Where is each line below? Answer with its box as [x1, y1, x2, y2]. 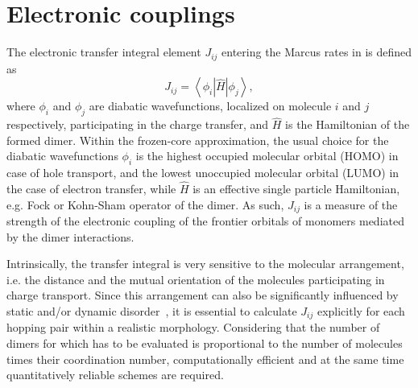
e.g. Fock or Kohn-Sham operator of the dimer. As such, [6, 196, 284, 213]
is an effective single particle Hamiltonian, [192, 180, 400, 196]
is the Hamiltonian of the [285, 116, 410, 133]
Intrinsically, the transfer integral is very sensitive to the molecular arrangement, [6, 255, 404, 272]
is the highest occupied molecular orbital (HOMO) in [135, 147, 399, 164]
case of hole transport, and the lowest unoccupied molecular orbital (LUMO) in [6, 164, 399, 181]
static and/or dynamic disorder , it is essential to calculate [6, 303, 297, 319]
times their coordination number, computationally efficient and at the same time [6, 350, 404, 367]
